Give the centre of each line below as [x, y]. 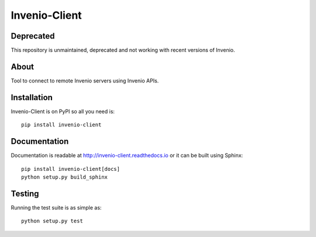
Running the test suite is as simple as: [56, 207]
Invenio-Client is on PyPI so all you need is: [63, 111]
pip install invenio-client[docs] [71, 169]
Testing [25, 193]
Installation [32, 97]
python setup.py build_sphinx [65, 177]
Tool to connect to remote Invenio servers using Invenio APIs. [85, 80]
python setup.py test [52, 221]
